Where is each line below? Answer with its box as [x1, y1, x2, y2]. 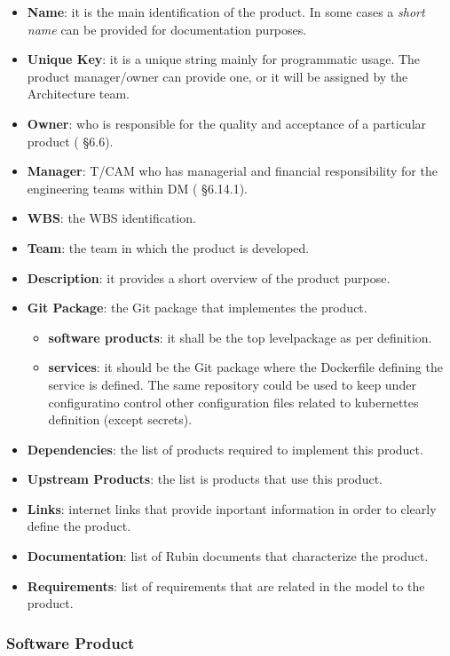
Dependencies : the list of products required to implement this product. [27, 439, 423, 458]
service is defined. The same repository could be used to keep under [48, 375, 416, 393]
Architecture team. [27, 84, 130, 103]
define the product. [27, 517, 131, 535]
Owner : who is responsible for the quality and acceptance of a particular [27, 114, 427, 132]
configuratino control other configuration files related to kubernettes [48, 392, 419, 411]
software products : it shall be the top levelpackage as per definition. [48, 328, 432, 346]
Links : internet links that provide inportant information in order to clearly [27, 499, 437, 518]
